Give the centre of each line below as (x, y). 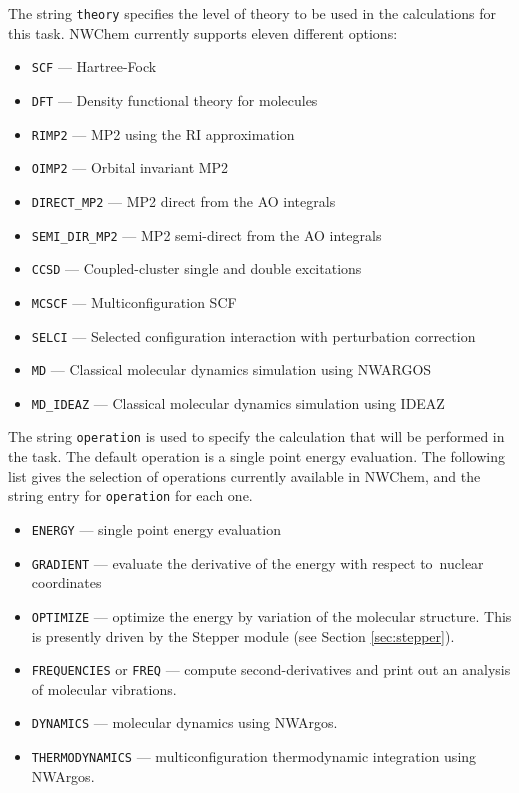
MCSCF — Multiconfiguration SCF (134, 301)
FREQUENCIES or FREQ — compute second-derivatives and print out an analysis (271, 669)
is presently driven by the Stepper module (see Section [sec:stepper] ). (243, 635)
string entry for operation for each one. (130, 495)
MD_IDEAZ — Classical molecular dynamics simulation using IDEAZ (238, 402)
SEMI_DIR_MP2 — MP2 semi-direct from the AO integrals (206, 234)
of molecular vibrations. (104, 688)
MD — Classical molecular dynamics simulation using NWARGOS (231, 369)
